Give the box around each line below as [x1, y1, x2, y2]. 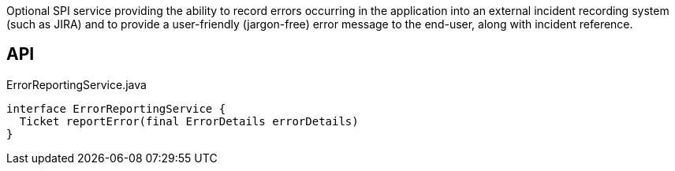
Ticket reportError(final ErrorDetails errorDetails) [19, 114, 359, 128]
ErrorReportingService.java [6, 77, 147, 91]
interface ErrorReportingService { [6, 102, 226, 115]
